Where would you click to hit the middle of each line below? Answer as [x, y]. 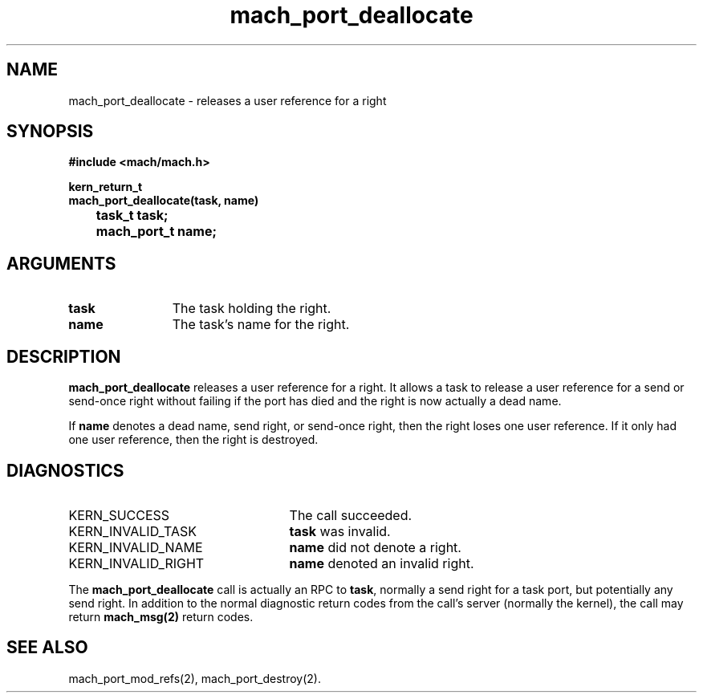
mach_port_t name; [156, 232]
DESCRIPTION [64, 356]
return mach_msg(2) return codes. [161, 616]
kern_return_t [106, 187]
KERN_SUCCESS [119, 515]
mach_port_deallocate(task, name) [164, 201]
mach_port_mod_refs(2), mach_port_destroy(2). [195, 678]
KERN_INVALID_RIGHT [136, 563]
